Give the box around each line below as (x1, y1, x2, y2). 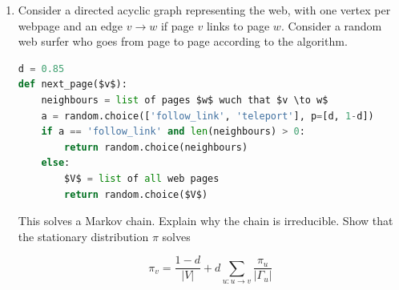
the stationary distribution (18, 228, 149, 244)
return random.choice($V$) (64, 188, 208, 200)
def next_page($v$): (18, 79, 127, 91)
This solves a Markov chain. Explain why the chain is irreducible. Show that (18, 212, 393, 229)
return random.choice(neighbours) (64, 141, 248, 153)
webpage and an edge (18, 17, 123, 34)
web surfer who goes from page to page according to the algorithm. (18, 33, 348, 50)
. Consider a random (280, 17, 382, 34)
